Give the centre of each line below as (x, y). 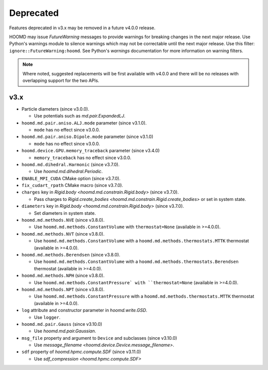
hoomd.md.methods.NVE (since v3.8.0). (63, 220)
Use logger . (47, 317)
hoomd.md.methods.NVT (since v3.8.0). (63, 234)
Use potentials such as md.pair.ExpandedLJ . (80, 116)
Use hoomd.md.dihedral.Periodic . (68, 172)
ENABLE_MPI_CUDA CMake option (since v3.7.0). (71, 178)
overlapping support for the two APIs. (61, 80)
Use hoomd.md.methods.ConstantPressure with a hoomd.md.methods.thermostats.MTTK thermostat (144, 296)
